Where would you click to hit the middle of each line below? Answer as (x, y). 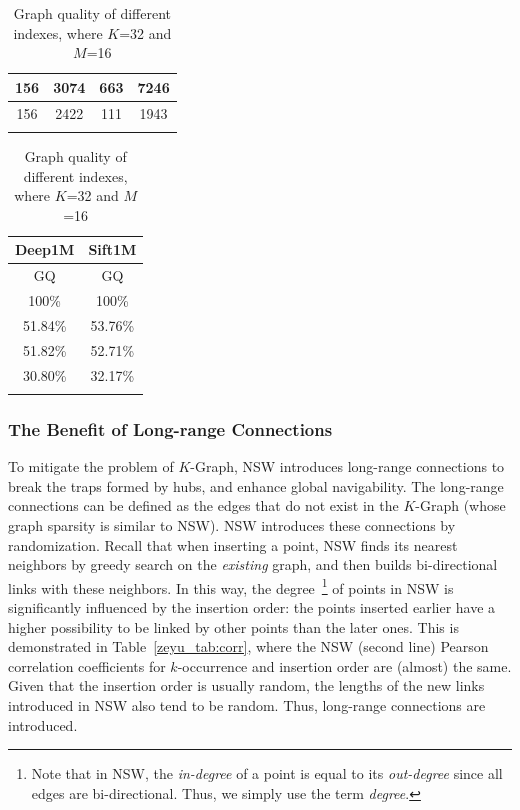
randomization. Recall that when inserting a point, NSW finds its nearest (233, 544)
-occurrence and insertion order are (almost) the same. (344, 665)
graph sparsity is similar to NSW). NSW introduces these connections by (232, 524)
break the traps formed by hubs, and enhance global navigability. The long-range (256, 485)
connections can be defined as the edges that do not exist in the (203, 505)
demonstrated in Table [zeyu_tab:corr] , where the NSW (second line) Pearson (248, 646)
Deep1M (45, 249)
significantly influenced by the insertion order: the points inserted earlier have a (252, 606)
